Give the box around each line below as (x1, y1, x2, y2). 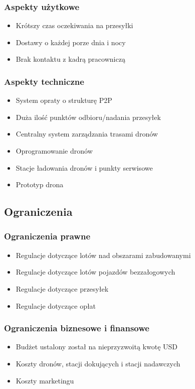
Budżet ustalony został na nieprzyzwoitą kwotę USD (16, 341, 178, 352)
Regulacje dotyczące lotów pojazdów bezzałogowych (16, 267, 175, 277)
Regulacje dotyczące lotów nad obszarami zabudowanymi (16, 249, 191, 260)
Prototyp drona (16, 179, 64, 190)
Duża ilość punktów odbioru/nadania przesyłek (16, 111, 161, 122)
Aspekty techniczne (4, 75, 84, 87)
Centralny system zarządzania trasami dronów (16, 128, 158, 139)
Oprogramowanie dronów (16, 146, 93, 156)
